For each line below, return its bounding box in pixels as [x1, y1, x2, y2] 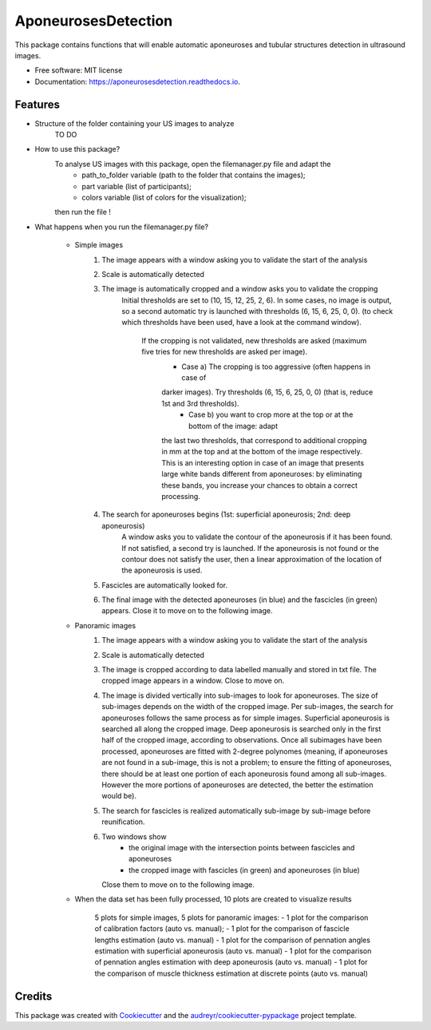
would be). [101, 791, 137, 801]
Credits [14, 989, 53, 1003]
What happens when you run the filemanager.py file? [34, 222, 209, 232]
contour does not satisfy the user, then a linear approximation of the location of [121, 554, 382, 564]
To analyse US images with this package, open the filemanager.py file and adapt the [54, 159, 331, 168]
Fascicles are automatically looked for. [101, 580, 227, 590]
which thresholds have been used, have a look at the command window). [121, 318, 362, 327]
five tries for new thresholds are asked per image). [141, 347, 307, 357]
